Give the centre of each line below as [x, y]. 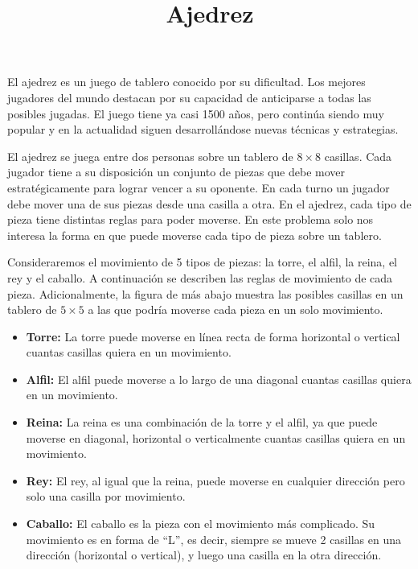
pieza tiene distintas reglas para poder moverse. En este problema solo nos [191, 219]
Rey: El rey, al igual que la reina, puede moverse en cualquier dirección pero [215, 480]
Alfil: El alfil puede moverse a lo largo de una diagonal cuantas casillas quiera [219, 379]
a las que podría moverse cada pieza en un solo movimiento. [236, 309]
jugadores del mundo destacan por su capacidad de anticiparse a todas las [189, 97]
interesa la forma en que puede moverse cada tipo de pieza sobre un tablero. [195, 235]
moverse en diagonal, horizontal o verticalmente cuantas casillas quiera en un [216, 437]
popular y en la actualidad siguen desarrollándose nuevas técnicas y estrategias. [203, 129]
